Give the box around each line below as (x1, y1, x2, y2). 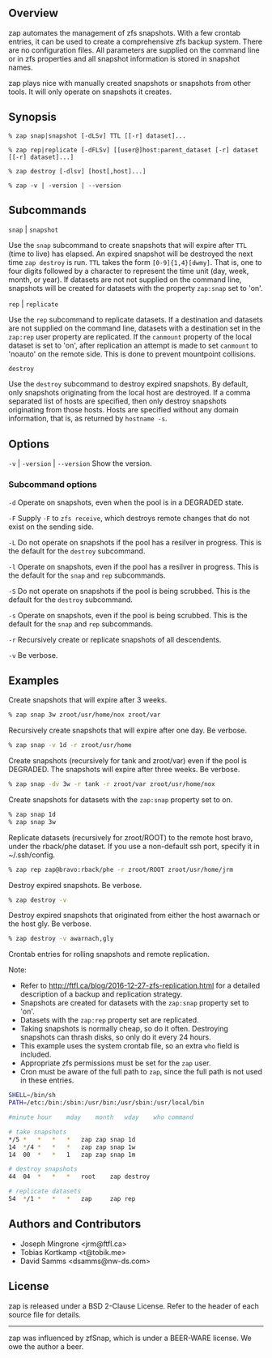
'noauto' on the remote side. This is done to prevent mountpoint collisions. (8, 349, 257, 359)
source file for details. (8, 1309, 82, 1319)
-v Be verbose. (8, 650, 58, 660)
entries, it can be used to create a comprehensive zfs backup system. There (8, 36, 263, 46)
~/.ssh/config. (8, 850, 55, 860)
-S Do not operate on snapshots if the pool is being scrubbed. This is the (8, 586, 251, 596)
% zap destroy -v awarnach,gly (8, 935, 114, 943)
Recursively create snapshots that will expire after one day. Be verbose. (8, 725, 248, 736)
